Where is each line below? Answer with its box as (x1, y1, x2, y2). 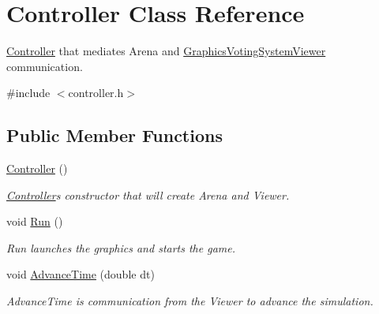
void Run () (6, 213, 63, 230)
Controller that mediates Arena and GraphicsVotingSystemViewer (6, 43, 326, 59)
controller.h (68, 84, 124, 101)
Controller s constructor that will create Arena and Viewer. (6, 186, 290, 203)
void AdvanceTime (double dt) (6, 266, 155, 282)
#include (6, 84, 51, 101)
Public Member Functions (6, 123, 223, 148)
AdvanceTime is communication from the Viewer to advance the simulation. (6, 293, 373, 309)
